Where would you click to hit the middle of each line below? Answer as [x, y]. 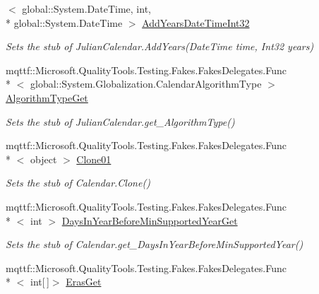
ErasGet [84, 282]
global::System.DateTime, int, [86, 8]
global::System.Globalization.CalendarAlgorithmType [146, 84]
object [43, 159]
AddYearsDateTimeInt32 [196, 22]
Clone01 [94, 159]
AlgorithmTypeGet [47, 97]
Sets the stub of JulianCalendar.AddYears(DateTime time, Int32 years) [160, 46]
